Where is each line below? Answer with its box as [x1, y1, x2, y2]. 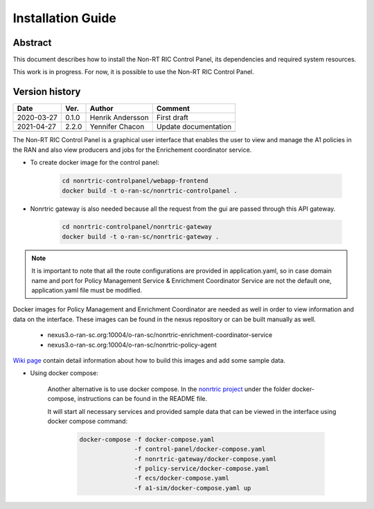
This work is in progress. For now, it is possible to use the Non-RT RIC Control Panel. [12, 68, 254, 76]
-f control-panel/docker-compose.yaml [134, 445, 266, 454]
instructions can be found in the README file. [77, 395, 208, 403]
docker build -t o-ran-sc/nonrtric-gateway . [62, 232, 220, 241]
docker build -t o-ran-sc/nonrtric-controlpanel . [62, 187, 238, 194]
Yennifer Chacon [89, 122, 145, 132]
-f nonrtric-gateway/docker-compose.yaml [134, 455, 277, 463]
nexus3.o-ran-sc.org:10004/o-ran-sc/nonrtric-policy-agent [47, 340, 217, 349]
